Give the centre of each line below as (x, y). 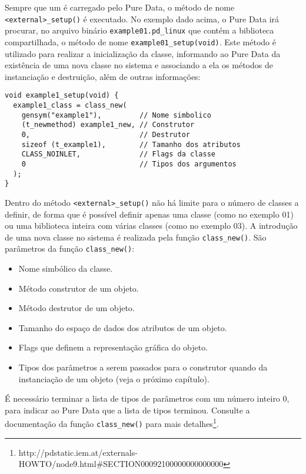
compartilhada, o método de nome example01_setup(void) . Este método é (140, 41)
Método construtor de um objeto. (79, 288)
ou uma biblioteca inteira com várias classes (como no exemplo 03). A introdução (151, 226)
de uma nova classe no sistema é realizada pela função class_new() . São (136, 237)
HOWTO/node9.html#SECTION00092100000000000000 (121, 464)
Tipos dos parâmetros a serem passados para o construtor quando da (143, 367)
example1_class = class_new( (70, 105)
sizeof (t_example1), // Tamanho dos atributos (131, 144)
